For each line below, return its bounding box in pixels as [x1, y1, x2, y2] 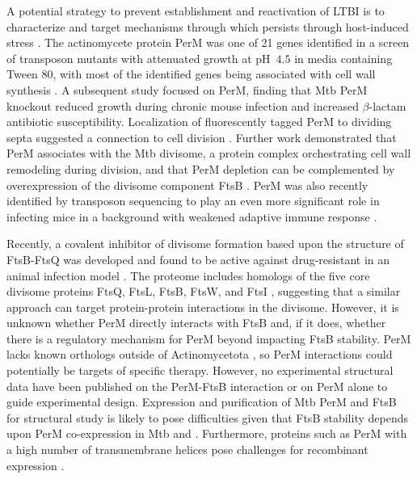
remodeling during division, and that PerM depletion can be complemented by [6, 160, 395, 177]
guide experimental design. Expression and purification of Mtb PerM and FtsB [6, 393, 397, 410]
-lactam [369, 97, 406, 114]
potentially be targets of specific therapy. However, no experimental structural [6, 362, 394, 379]
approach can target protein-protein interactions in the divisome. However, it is [6, 298, 399, 315]
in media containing [294, 49, 393, 66]
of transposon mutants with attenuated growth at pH [6, 49, 271, 66]
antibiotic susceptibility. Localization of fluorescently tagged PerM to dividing [6, 113, 392, 130]
